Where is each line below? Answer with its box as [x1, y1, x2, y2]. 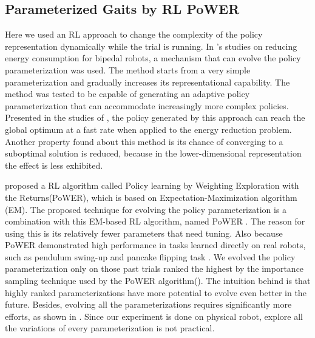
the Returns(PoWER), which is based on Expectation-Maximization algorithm [5, 191, 297, 203]
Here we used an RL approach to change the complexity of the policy [5, 28, 263, 41]
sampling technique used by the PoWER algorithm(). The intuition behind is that [5, 274, 311, 287]
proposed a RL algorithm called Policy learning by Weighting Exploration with [5, 179, 299, 192]
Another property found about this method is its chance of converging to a [5, 135, 283, 147]
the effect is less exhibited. [5, 158, 103, 171]
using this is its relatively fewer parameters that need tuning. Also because [5, 226, 283, 239]
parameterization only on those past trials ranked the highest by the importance [5, 262, 304, 275]
